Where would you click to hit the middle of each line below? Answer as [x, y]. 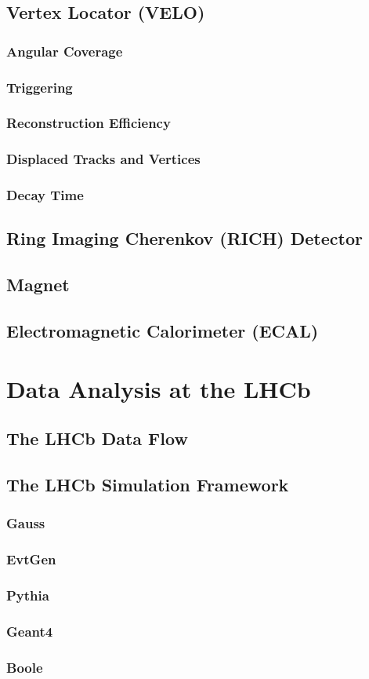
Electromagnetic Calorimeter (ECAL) [163, 330]
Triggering [40, 87]
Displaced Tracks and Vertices [103, 159]
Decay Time [45, 195]
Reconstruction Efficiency [89, 123]
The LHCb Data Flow [97, 438]
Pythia [28, 595]
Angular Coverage [65, 51]
